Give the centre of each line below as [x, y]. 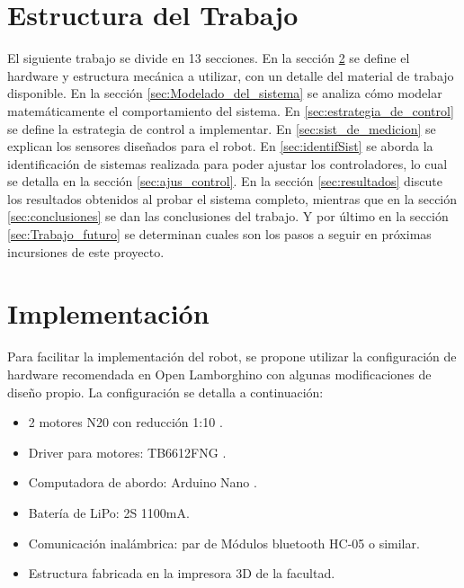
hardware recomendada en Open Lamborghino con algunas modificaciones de [219, 374]
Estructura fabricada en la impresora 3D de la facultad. [182, 573]
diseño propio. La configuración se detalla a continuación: [165, 392]
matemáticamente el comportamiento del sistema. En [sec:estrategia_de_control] [231, 110]
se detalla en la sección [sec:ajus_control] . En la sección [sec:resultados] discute [225, 181]
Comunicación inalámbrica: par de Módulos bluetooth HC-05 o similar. [224, 543]
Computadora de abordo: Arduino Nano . [143, 482]
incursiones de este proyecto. [86, 251]
